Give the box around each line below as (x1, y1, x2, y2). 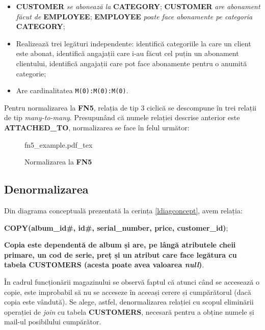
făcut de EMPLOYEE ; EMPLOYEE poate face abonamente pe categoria (16, 11, 253, 21)
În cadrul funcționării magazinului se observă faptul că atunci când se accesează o (4, 276, 259, 287)
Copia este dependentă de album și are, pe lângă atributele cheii (4, 239, 236, 250)
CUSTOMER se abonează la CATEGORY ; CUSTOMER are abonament (16, 1, 260, 11)
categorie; (16, 68, 46, 78)
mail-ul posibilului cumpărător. (4, 316, 101, 327)
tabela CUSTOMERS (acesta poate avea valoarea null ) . (4, 259, 204, 270)
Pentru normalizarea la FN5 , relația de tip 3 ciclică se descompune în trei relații (4, 102, 256, 113)
